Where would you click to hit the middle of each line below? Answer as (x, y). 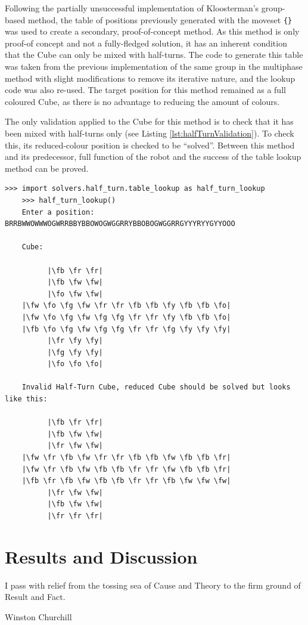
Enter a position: (58, 212)
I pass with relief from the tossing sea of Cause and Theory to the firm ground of (153, 585)
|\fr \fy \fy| (75, 341)
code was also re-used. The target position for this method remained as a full (145, 90)
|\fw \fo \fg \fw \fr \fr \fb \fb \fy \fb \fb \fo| (126, 306)
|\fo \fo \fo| (75, 364)
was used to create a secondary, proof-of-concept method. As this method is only (152, 31)
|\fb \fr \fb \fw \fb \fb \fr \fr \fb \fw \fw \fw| (126, 481)
